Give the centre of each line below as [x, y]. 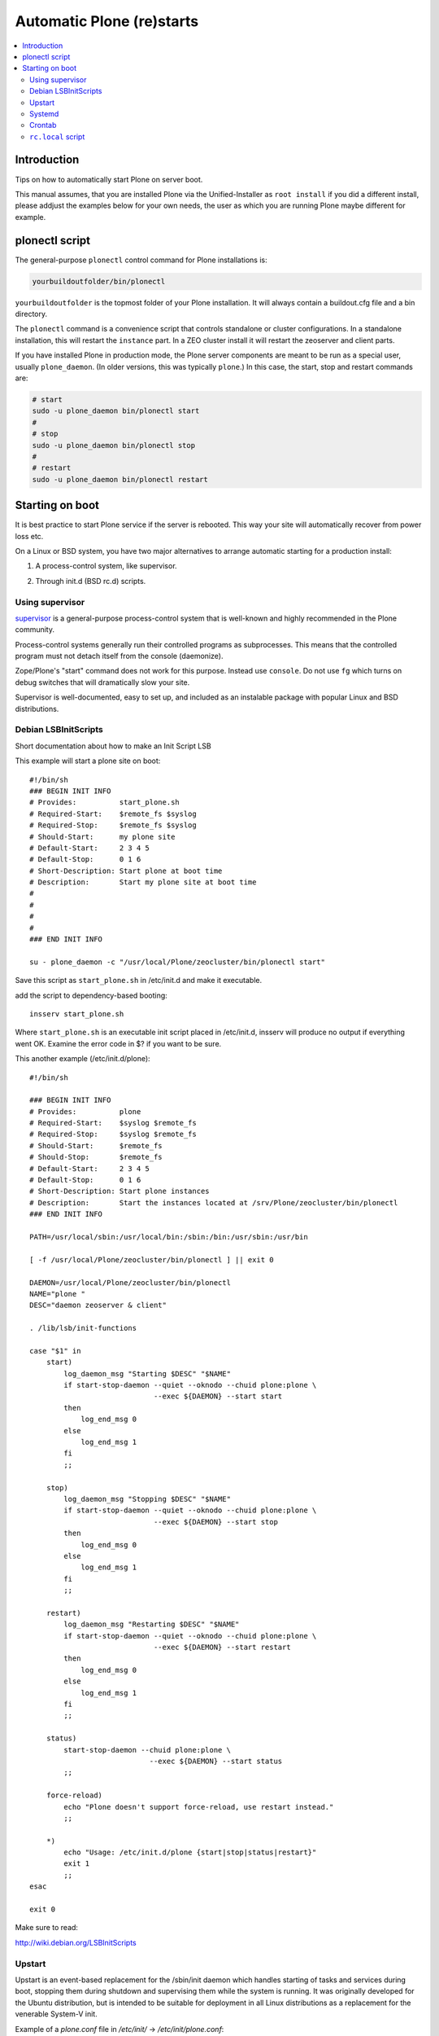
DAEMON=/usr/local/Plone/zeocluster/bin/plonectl [130, 1282]
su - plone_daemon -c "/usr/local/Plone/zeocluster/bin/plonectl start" [177, 962]
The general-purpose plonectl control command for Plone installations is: [141, 260]
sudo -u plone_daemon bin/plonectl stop [113, 445]
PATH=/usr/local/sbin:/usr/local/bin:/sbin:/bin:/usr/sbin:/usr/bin [169, 1237]
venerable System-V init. [56, 2014]
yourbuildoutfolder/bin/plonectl [99, 281]
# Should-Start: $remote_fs [96, 1145]
